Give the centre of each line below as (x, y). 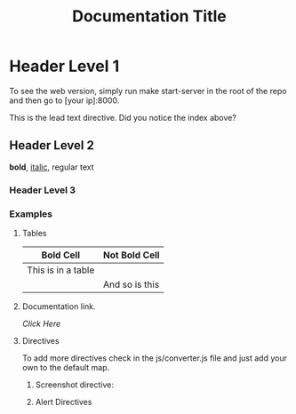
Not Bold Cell (132, 255)
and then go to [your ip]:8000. (64, 100)
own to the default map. (66, 367)
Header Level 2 (52, 145)
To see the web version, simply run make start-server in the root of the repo (148, 91)
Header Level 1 (64, 66)
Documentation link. (59, 306)
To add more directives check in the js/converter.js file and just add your (154, 358)
